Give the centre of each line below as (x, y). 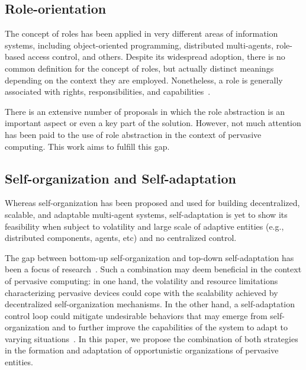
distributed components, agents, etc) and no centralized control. (121, 238)
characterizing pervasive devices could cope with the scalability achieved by (141, 292)
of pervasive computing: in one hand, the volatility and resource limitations (141, 280)
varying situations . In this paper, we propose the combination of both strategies (152, 338)
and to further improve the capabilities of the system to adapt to (170, 327)
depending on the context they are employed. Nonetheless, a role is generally (144, 80)
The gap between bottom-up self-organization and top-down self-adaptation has (149, 257)
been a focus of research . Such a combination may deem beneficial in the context (153, 269)
